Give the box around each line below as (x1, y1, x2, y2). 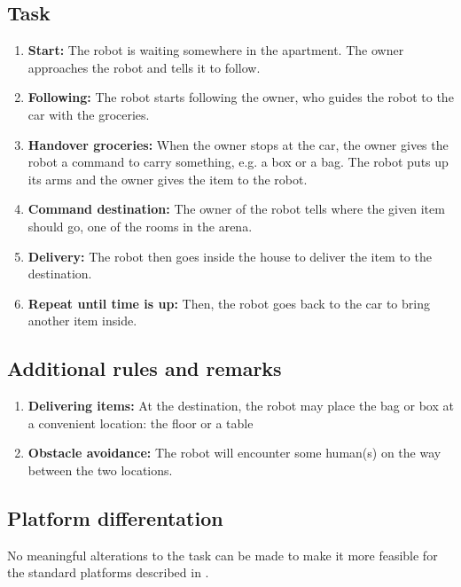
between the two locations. (27, 460, 173, 479)
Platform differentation (7, 504, 223, 531)
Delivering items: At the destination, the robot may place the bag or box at (27, 396, 454, 415)
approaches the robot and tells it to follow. (27, 58, 261, 76)
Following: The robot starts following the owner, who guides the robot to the (27, 88, 454, 106)
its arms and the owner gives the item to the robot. (27, 169, 308, 188)
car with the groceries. (27, 105, 150, 123)
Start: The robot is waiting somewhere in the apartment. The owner (27, 41, 404, 59)
